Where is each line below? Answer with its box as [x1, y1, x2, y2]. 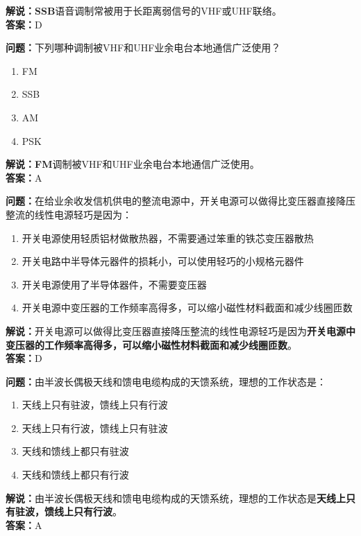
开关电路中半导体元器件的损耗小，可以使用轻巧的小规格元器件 [22, 254, 304, 268]
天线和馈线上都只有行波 [22, 467, 129, 482]
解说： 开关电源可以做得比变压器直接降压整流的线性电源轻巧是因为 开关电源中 [6, 323, 355, 338]
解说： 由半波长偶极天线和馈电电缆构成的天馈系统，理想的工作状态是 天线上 [6, 490, 346, 505]
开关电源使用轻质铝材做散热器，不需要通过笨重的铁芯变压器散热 [22, 230, 314, 245]
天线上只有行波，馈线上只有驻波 [22, 420, 168, 435]
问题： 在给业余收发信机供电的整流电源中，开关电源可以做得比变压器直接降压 [6, 193, 355, 208]
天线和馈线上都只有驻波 [22, 444, 129, 458]
